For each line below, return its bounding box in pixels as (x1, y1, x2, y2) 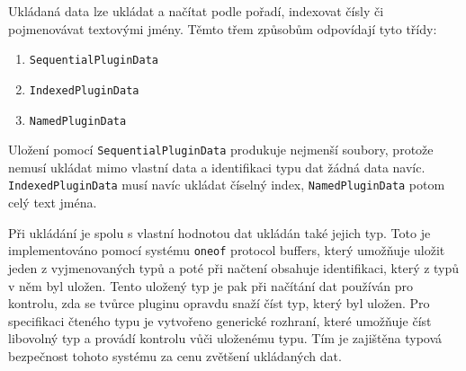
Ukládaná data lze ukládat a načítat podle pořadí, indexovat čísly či (8, 2, 384, 20)
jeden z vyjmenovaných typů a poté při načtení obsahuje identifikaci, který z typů (8, 258, 460, 277)
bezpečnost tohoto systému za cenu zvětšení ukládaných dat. (8, 346, 342, 365)
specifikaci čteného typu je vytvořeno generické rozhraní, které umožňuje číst (8, 311, 432, 330)
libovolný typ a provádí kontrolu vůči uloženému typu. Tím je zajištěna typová (8, 329, 443, 348)
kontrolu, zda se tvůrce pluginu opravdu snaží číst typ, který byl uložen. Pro (8, 294, 430, 313)
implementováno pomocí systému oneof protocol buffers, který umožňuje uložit (8, 241, 445, 260)
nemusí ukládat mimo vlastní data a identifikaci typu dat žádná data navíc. (8, 157, 426, 176)
